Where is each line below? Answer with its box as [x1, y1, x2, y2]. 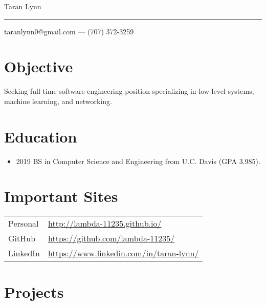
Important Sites [4, 186, 118, 207]
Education [4, 126, 77, 147]
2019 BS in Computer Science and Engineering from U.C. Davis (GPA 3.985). [16, 155, 260, 166]
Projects [4, 281, 64, 302]
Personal [8, 217, 39, 230]
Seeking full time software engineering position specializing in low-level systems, [4, 86, 254, 96]
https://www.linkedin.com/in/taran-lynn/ [48, 247, 199, 259]
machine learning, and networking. [4, 95, 112, 106]
